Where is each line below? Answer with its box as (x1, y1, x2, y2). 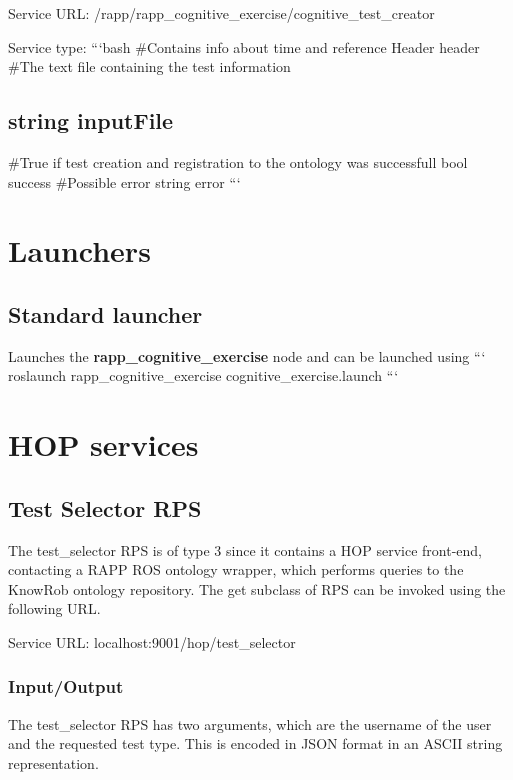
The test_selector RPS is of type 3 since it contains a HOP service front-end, (8, 539, 482, 560)
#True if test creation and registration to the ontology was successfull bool (8, 151, 468, 172)
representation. (8, 752, 99, 773)
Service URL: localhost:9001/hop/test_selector (8, 631, 296, 652)
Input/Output (8, 674, 124, 699)
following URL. (8, 598, 101, 619)
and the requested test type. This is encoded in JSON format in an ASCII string (8, 733, 503, 754)
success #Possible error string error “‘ (8, 171, 241, 192)
